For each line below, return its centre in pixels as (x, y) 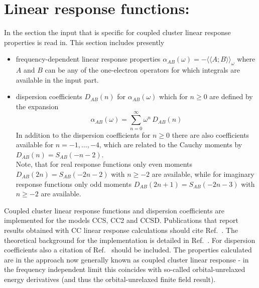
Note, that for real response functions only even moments (104, 164)
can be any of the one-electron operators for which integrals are (142, 70)
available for (35, 145)
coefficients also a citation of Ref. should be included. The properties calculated (128, 250)
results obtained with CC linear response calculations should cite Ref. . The (121, 230)
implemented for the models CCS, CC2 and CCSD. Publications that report (121, 220)
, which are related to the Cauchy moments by (171, 145)
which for (173, 96)
